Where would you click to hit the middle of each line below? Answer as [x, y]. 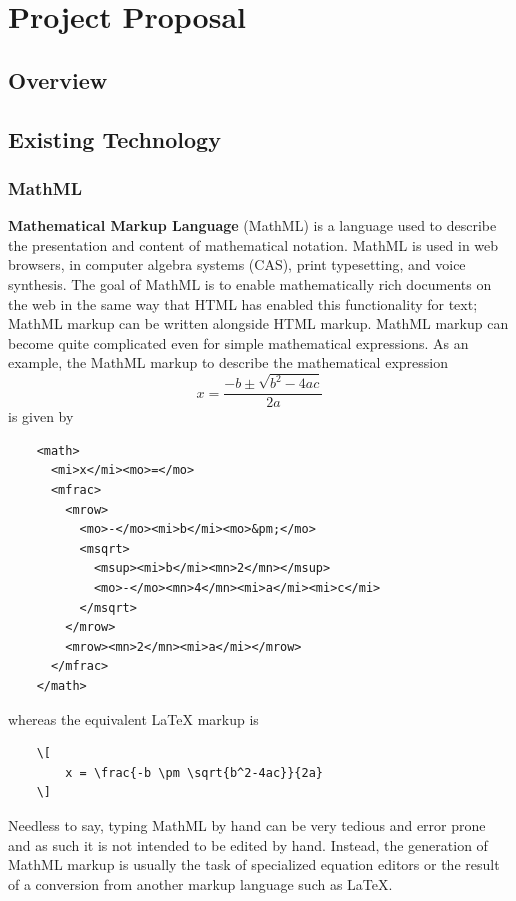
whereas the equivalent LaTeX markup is [133, 718]
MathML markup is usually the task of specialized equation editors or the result [254, 864]
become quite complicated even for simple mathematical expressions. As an [238, 342]
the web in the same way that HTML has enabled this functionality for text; [243, 303]
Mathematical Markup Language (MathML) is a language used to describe [252, 225]
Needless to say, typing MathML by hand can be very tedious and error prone [247, 824]
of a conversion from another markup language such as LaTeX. [200, 883]
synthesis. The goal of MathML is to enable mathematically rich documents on [250, 283]
